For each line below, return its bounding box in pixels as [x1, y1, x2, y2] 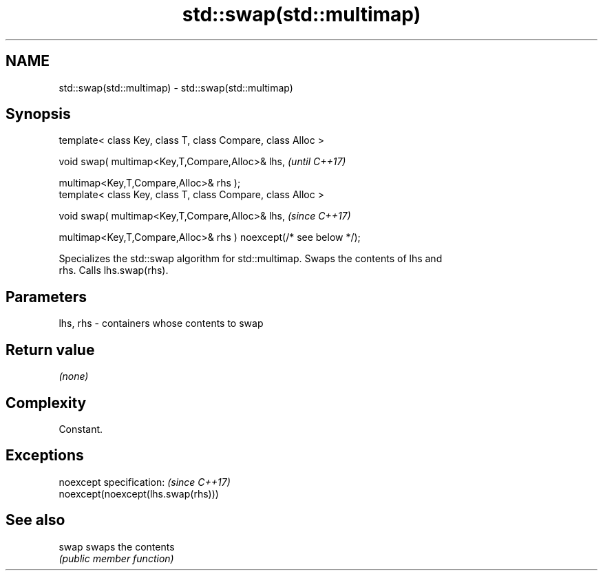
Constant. [59, 423, 103, 435]
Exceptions [6, 447, 84, 465]
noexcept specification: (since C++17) [59, 476, 231, 488]
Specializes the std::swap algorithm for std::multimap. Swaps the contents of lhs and [59, 253, 443, 265]
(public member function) [59, 552, 174, 564]
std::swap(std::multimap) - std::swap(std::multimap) [59, 81, 293, 94]
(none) [59, 370, 89, 383]
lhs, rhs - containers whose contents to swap [59, 317, 264, 330]
